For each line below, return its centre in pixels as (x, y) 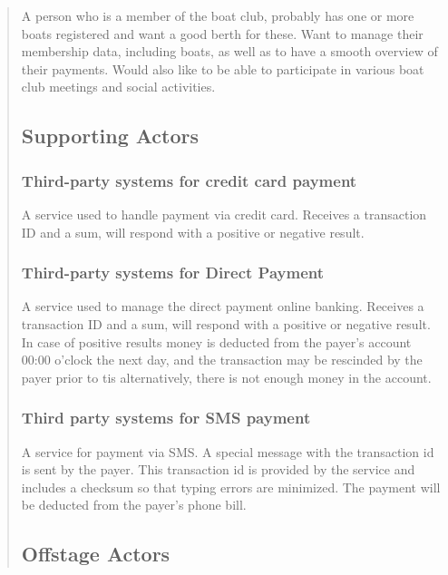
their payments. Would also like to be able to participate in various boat (223, 68)
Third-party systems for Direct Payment (173, 273)
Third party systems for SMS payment (166, 418)
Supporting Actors (110, 136)
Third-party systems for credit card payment (189, 180)
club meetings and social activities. (118, 87)
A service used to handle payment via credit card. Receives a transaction (224, 214)
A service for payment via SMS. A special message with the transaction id (228, 451)
